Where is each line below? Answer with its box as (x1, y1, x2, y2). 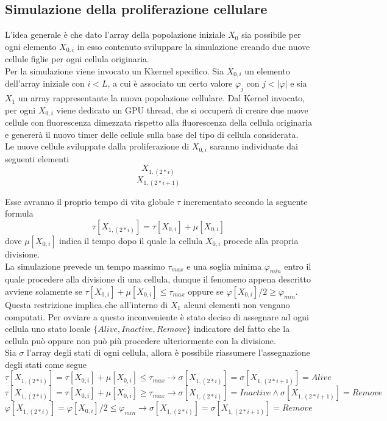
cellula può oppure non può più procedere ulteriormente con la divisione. (5, 334, 276, 347)
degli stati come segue (5, 358, 87, 370)
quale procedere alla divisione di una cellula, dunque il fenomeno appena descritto (5, 273, 311, 286)
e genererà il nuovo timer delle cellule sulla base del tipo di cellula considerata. (5, 128, 299, 140)
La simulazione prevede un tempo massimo (5, 259, 165, 272)
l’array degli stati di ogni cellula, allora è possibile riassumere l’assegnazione (27, 346, 310, 359)
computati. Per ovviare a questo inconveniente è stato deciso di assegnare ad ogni (5, 310, 309, 323)
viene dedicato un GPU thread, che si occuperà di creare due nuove (56, 103, 308, 116)
